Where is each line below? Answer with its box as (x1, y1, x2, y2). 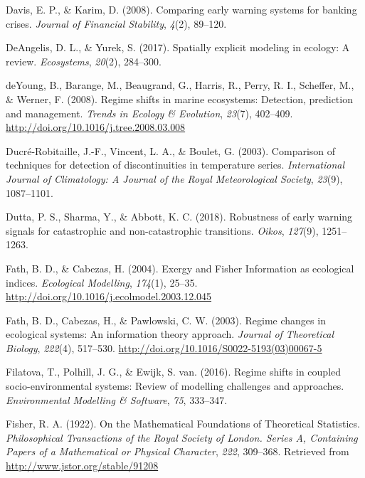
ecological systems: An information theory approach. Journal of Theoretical (6, 326, 334, 341)
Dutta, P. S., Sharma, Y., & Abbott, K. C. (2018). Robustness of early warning (6, 209, 353, 224)
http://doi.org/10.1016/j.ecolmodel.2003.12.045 (6, 289, 212, 304)
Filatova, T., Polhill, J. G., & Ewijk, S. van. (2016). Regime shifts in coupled (6, 364, 342, 379)
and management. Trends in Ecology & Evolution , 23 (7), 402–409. (6, 105, 293, 120)
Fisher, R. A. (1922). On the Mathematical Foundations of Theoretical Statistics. (6, 416, 360, 431)
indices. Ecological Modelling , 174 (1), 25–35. (6, 275, 198, 290)
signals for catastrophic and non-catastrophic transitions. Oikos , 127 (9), (6, 223, 319, 238)
